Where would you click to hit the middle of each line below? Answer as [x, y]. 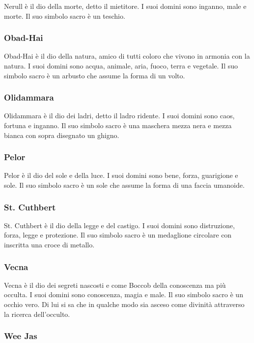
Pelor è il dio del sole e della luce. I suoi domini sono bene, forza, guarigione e [121, 175]
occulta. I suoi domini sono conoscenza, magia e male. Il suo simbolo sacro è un [124, 294]
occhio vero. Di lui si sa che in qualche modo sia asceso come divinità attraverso [124, 304]
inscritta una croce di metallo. [49, 244]
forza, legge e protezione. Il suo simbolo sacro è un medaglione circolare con [118, 235]
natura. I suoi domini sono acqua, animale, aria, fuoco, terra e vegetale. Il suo [121, 66]
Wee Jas [21, 336]
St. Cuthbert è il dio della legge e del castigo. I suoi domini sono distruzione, [119, 225]
